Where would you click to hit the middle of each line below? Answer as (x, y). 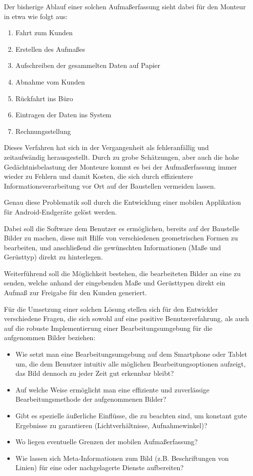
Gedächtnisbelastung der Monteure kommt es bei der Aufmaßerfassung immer (121, 166)
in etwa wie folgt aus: (36, 16)
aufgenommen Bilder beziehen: (50, 337)
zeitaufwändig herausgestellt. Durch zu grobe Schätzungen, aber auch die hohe (122, 157)
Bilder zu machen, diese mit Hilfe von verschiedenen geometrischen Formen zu (121, 238)
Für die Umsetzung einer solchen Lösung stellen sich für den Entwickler (111, 309)
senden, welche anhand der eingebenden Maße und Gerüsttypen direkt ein (115, 283)
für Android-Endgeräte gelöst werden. (61, 211)
